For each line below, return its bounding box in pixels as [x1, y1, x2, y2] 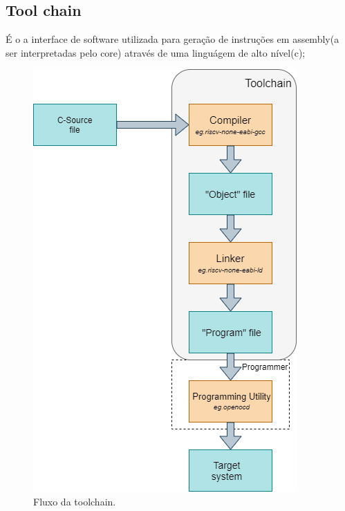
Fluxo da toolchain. [33, 494, 116, 508]
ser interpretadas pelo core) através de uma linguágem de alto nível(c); [6, 45, 306, 59]
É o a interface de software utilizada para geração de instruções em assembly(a [6, 32, 339, 46]
